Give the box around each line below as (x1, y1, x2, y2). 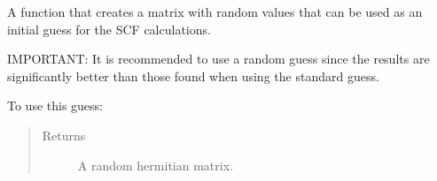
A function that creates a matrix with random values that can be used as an (7, 3, 423, 20)
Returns (42, 125, 86, 144)
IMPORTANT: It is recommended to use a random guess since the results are (7, 49, 430, 68)
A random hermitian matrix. (77, 155, 233, 174)
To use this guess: (7, 96, 104, 115)
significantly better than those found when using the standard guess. (7, 66, 379, 85)
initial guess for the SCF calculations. (7, 19, 211, 38)
